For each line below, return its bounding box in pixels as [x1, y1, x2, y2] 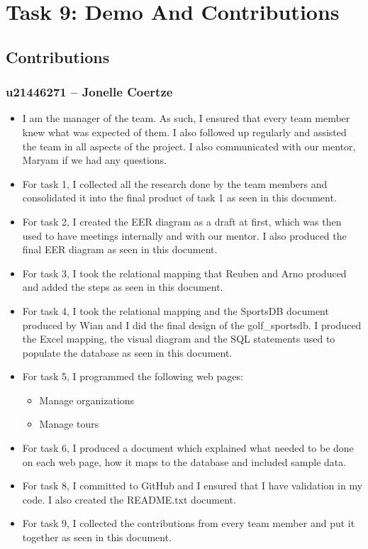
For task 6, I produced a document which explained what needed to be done [22, 440, 354, 455]
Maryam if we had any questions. [22, 152, 167, 167]
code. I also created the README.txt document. [22, 492, 236, 506]
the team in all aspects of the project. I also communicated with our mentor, [22, 138, 356, 153]
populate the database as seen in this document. [22, 345, 233, 360]
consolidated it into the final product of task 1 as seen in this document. [22, 190, 337, 205]
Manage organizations [39, 392, 135, 407]
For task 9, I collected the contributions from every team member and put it [22, 516, 355, 531]
